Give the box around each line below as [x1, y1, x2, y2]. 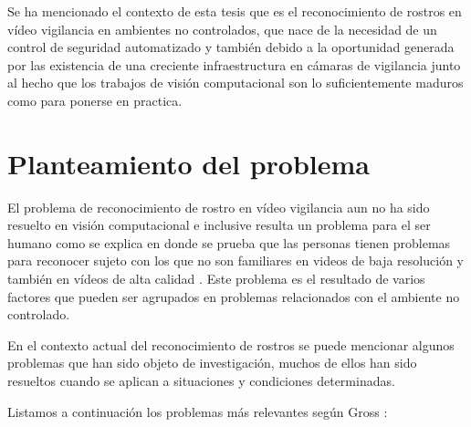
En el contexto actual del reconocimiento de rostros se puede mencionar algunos [7, 335, 455, 354]
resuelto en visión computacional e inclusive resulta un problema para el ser [7, 215, 431, 234]
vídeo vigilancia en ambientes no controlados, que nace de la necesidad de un [7, 19, 437, 38]
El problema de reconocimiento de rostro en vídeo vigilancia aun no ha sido [7, 197, 430, 216]
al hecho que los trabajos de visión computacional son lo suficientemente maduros [7, 73, 464, 92]
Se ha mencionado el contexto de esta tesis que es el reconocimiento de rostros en [7, 2, 462, 20]
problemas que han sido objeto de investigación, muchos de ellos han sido [7, 353, 417, 372]
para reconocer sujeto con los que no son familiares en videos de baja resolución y [7, 251, 464, 270]
